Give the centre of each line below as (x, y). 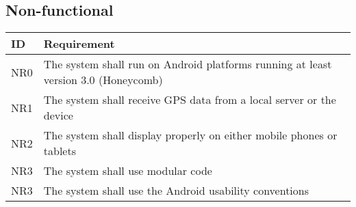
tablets (60, 151)
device (58, 115)
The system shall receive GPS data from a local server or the (190, 100)
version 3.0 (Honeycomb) (103, 80)
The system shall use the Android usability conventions (176, 191)
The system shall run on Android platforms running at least (188, 64)
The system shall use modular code (128, 171)
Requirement (79, 44)
